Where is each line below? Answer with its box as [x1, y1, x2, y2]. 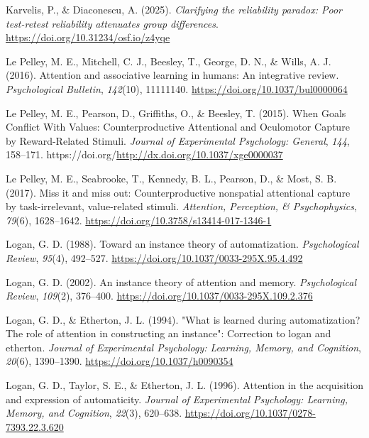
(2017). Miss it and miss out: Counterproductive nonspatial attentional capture [6, 185, 351, 199]
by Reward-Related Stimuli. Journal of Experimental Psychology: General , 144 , [6, 133, 350, 148]
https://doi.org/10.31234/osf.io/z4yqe [6, 30, 170, 45]
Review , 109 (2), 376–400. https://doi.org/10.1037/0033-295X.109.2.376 [6, 288, 313, 303]
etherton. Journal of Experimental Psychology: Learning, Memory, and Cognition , [6, 339, 361, 354]
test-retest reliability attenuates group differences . [6, 16, 219, 31]
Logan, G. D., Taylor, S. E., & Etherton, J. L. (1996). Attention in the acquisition [6, 378, 363, 393]
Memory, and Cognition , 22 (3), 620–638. [6, 405, 182, 420]
